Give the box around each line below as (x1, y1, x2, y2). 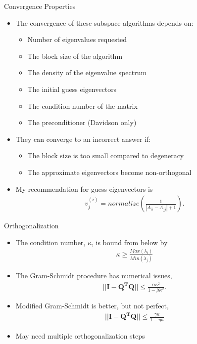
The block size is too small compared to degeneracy (27, 150, 184, 161)
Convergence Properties (4, 1, 76, 11)
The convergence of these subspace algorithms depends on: (15, 17, 194, 28)
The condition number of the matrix (27, 100, 138, 111)
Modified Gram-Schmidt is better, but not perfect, (15, 301, 169, 310)
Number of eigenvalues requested (27, 34, 127, 44)
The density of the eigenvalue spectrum (27, 67, 147, 78)
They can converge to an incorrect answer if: (15, 133, 151, 144)
